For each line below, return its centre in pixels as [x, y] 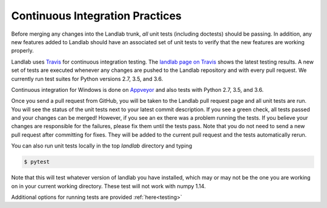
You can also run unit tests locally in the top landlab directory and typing [102, 146]
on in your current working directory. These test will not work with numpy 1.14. [108, 186]
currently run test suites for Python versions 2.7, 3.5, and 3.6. [87, 79]
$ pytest [37, 162]
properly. [22, 51]
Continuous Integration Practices [96, 16]
